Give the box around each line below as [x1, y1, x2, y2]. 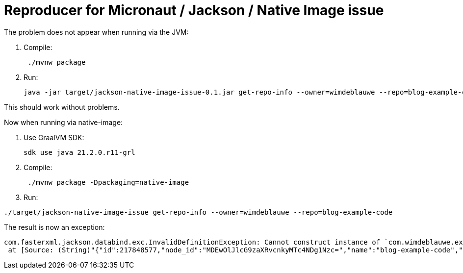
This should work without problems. [4, 102, 120, 111]
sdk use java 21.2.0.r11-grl [24, 148, 135, 156]
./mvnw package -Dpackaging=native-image [27, 178, 189, 186]
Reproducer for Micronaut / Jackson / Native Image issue [4, 2, 384, 19]
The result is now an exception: [4, 223, 105, 231]
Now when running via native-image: [4, 118, 123, 126]
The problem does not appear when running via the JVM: [4, 27, 189, 36]
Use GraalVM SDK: [24, 133, 84, 142]
